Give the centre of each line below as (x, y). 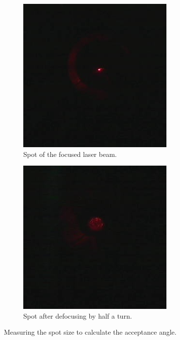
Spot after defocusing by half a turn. (78, 315)
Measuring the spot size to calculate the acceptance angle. (90, 332)
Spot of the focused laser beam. (70, 154)
